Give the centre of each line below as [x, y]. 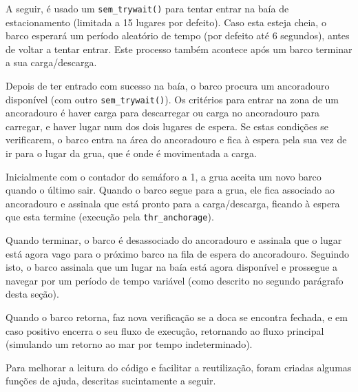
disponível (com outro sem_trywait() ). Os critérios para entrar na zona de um [172, 99]
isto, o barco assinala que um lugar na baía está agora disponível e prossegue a [172, 267]
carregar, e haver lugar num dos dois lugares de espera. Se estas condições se [167, 126]
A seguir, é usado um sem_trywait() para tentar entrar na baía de [147, 8]
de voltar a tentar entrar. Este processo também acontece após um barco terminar [179, 49]
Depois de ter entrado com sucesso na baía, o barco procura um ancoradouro [168, 86]
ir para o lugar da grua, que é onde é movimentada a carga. [131, 153]
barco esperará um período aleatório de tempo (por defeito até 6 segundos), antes [178, 35]
